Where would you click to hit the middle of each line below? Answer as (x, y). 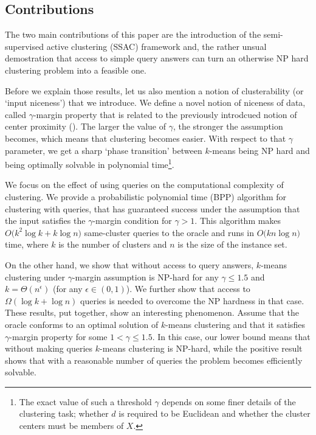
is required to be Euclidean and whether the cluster (215, 413)
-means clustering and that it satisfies (235, 324)
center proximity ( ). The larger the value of (85, 126)
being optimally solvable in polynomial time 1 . (90, 163)
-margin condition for (132, 221)
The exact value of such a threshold (85, 401)
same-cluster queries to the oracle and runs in (169, 232)
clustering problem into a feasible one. (76, 70)
